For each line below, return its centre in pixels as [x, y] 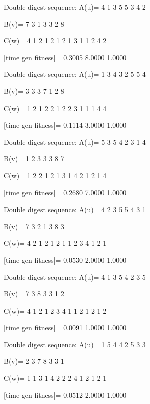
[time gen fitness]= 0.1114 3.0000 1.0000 [65, 125]
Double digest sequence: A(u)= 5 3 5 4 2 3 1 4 [75, 141]
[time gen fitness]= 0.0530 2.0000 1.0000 [65, 260]
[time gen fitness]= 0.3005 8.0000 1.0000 [65, 57]
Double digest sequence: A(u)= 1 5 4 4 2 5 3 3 [75, 344]
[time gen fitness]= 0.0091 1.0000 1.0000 [65, 327]
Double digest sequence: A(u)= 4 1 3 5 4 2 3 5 [75, 277]
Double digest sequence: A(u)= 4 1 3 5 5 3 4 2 [75, 7]
